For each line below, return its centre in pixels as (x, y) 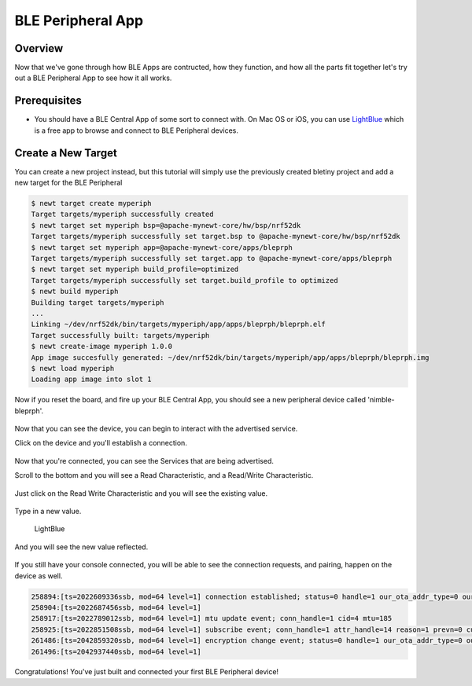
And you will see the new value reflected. (81, 547)
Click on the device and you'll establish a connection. (101, 443)
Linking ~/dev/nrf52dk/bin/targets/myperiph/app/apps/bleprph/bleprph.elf (179, 325)
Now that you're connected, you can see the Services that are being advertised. (144, 460)
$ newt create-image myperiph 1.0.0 (102, 347)
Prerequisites (48, 101)
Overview (39, 48)
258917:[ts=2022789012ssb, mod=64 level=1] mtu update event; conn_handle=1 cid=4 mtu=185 (212, 618)
